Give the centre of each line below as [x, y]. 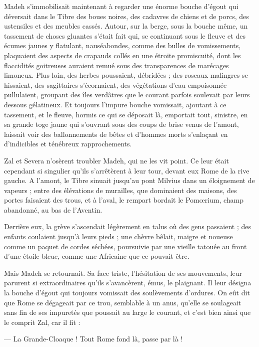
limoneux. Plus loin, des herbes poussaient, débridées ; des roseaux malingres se [126, 75]
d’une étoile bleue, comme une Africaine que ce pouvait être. [97, 256]
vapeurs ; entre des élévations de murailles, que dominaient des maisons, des [120, 190]
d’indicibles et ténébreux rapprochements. [68, 144]
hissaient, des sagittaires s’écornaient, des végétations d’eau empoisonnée [115, 84]
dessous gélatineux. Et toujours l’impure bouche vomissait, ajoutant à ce [115, 104]
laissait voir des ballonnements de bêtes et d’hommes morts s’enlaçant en [116, 134]
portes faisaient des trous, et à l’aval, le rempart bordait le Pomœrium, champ [124, 200]
